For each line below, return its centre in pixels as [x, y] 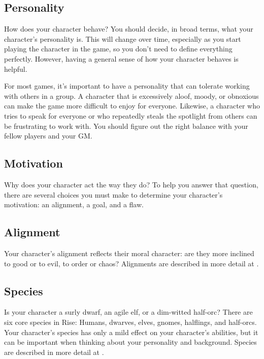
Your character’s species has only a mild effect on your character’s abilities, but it [131, 332]
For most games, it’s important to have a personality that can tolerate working [127, 86]
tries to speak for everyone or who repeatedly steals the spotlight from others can [131, 115]
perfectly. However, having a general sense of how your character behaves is [121, 58]
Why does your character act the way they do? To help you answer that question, [131, 184]
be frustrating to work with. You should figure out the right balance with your [126, 126]
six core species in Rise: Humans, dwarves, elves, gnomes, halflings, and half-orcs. [130, 322]
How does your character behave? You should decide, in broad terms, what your [129, 29]
